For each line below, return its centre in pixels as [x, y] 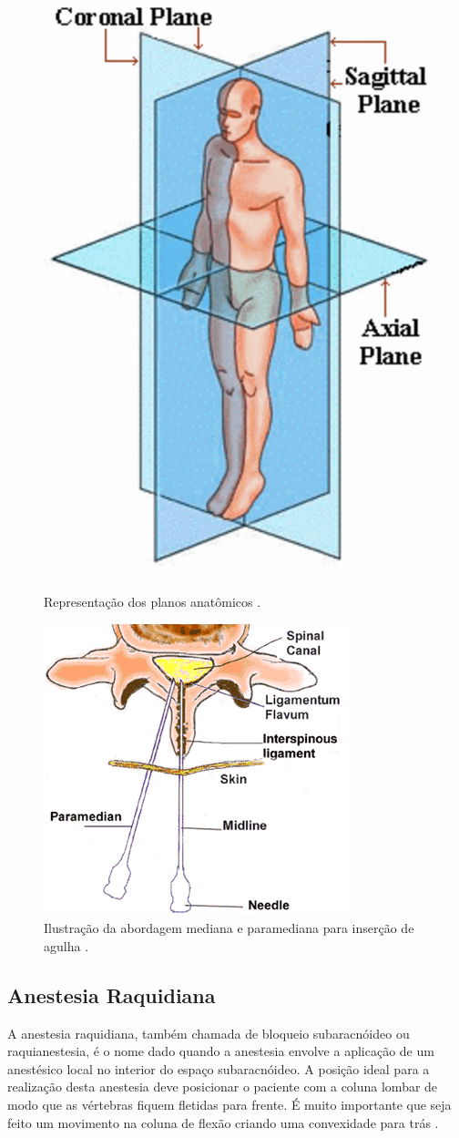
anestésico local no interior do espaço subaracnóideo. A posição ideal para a [219, 1068]
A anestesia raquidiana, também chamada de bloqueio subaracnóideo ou [209, 1033]
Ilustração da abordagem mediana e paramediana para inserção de [229, 928]
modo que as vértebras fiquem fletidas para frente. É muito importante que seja [229, 1105]
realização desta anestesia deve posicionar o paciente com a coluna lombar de [223, 1087]
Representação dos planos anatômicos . [153, 602]
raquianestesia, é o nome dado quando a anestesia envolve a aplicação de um [221, 1051]
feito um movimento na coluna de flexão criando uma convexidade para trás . [223, 1122]
